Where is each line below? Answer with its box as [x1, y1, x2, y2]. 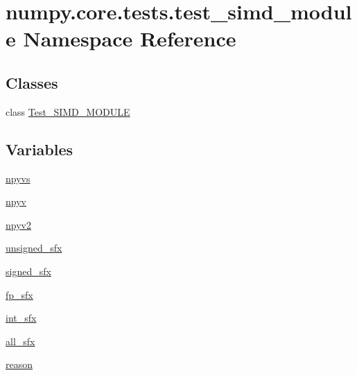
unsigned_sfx [6, 241, 62, 255]
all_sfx [6, 333, 35, 348]
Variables [6, 138, 73, 159]
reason [6, 357, 33, 372]
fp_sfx [6, 287, 33, 302]
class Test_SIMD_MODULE [6, 104, 130, 119]
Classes [6, 71, 58, 93]
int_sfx [6, 311, 37, 325]
